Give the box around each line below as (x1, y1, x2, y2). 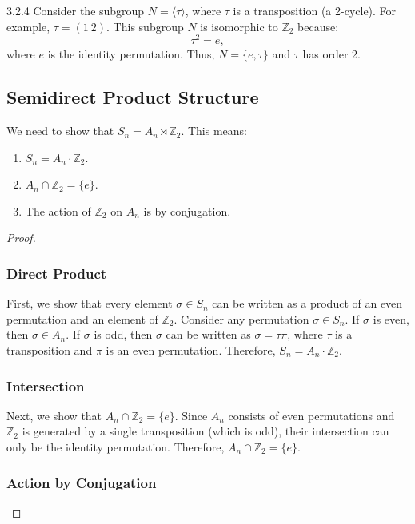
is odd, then (94, 326, 153, 343)
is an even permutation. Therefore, (106, 342, 276, 359)
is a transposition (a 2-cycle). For (233, 2, 397, 18)
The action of (25, 202, 91, 219)
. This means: (181, 122, 248, 139)
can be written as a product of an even (212, 295, 403, 312)
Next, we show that (6, 407, 102, 423)
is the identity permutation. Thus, (47, 46, 215, 62)
